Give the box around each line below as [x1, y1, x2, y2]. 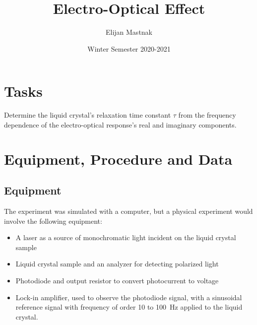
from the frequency [178, 110, 236, 120]
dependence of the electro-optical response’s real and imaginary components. [4, 119, 237, 130]
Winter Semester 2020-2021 [87, 43, 171, 54]
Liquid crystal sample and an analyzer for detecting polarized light [15, 259, 219, 269]
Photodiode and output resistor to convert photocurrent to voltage [15, 275, 219, 285]
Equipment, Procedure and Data [4, 148, 233, 169]
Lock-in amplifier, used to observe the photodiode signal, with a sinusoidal [15, 292, 242, 302]
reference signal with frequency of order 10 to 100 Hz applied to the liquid [15, 302, 243, 312]
